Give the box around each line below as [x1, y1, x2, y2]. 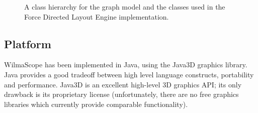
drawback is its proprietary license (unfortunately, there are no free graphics [4, 89, 239, 99]
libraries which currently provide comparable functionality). [4, 98, 188, 109]
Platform [4, 36, 51, 51]
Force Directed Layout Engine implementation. [24, 11, 169, 22]
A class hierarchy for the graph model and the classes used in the [24, 2, 225, 12]
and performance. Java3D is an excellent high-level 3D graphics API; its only [4, 79, 242, 89]
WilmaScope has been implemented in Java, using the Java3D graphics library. [4, 59, 247, 70]
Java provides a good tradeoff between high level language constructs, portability [4, 69, 254, 79]
